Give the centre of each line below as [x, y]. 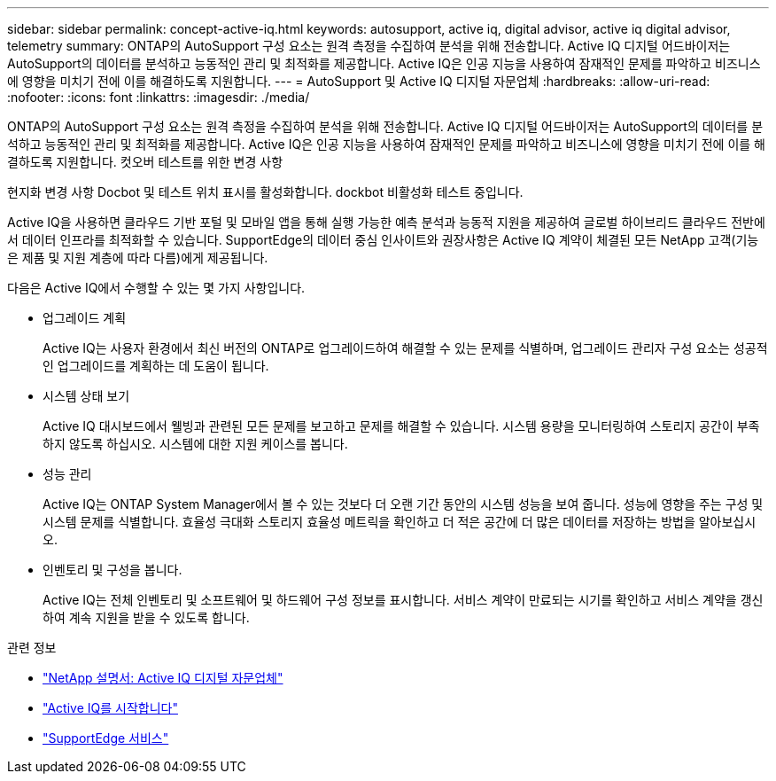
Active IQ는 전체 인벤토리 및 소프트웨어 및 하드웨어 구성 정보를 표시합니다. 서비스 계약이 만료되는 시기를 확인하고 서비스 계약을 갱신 [403, 600]
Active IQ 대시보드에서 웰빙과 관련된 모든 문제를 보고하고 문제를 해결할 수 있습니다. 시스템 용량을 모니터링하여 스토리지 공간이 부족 [401, 426]
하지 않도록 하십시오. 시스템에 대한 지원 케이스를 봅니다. [195, 444]
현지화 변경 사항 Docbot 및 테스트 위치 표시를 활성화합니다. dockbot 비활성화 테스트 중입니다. [265, 192]
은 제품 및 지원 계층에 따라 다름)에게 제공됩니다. [138, 258]
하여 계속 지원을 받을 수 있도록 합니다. [146, 617]
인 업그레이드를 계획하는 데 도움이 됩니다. [156, 366]
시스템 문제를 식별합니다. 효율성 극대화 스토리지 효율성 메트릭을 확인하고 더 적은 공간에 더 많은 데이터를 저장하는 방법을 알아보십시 [400, 522]
